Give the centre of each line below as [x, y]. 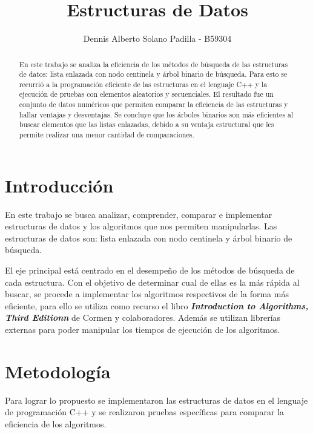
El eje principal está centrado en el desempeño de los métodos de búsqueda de [150, 270]
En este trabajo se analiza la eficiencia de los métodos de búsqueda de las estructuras [153, 64]
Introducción [59, 185]
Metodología [58, 371]
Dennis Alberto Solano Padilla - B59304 [157, 38]
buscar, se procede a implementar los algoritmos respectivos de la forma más [147, 294]
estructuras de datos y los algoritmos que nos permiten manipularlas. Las [141, 226]
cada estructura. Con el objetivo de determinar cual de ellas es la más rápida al [152, 282]
